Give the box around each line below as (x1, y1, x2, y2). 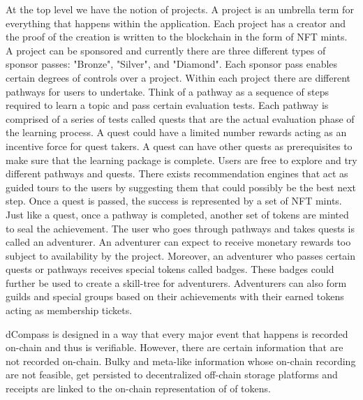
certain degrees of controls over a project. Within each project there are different (6, 70, 350, 84)
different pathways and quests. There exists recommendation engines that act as (6, 166, 348, 181)
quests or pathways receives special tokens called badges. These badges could (6, 262, 334, 276)
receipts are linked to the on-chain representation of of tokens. (6, 381, 271, 396)
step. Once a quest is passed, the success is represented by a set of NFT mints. (6, 193, 342, 208)
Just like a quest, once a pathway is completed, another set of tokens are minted (6, 207, 349, 221)
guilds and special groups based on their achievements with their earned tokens (6, 289, 344, 304)
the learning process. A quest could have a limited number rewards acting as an (6, 125, 347, 140)
